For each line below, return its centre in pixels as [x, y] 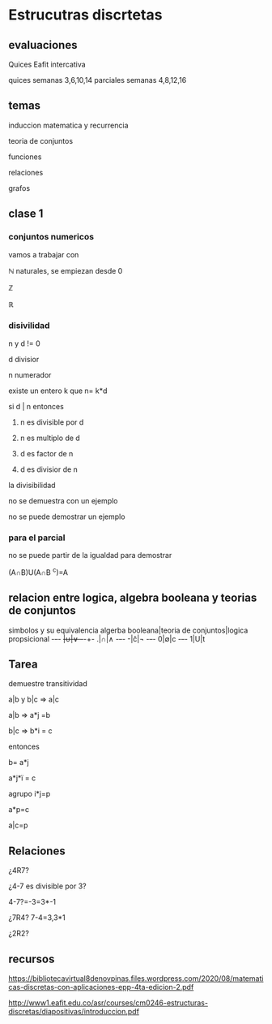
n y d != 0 [24, 343]
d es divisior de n [49, 469]
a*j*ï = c [22, 778]
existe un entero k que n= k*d [58, 391]
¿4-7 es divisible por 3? [47, 886]
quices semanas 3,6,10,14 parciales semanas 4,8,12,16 [98, 80]
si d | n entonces [36, 406]
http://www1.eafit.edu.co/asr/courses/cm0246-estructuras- [108, 1003]
